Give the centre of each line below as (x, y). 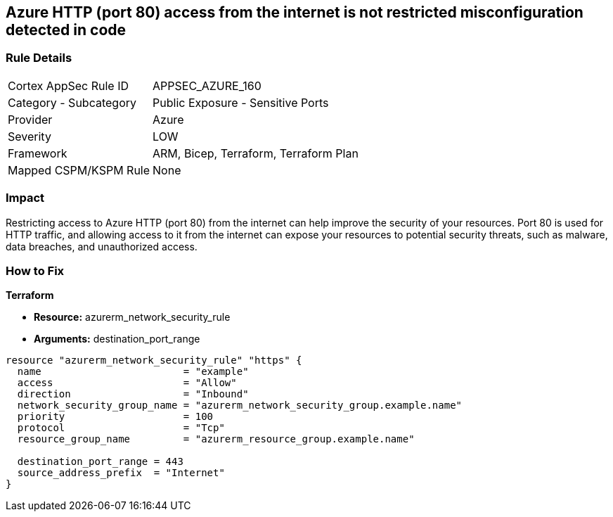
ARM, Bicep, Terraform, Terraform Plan (256, 153)
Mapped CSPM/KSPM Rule (79, 170)
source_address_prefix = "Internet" (121, 473)
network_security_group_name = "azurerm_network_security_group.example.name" (240, 406)
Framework (38, 153)
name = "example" (133, 372)
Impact (25, 198)
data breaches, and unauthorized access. (102, 246)
